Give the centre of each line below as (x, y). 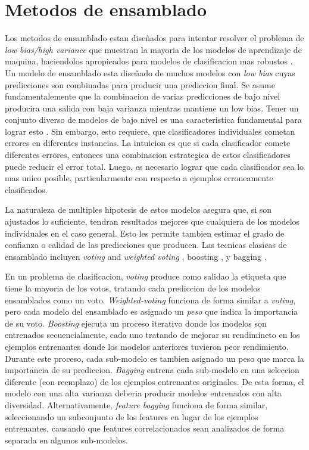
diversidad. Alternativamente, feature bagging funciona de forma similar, (136, 404)
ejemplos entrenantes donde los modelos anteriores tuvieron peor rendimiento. (147, 346)
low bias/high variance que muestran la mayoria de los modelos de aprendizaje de (153, 49)
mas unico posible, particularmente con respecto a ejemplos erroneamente (139, 178)
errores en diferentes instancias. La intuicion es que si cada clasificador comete (148, 143)
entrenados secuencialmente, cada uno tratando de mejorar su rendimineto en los (152, 335)
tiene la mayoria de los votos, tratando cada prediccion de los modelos (133, 288)
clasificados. (26, 189)
